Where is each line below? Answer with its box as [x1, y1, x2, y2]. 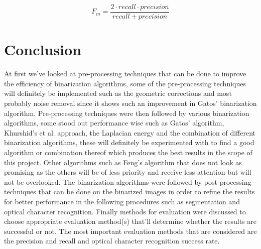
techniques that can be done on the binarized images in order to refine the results [4, 186, 255, 197]
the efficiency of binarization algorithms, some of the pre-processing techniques [4, 78, 246, 88]
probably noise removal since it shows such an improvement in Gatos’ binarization [4, 97, 257, 108]
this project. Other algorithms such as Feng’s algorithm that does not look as [4, 157, 242, 167]
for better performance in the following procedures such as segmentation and [4, 196, 240, 206]
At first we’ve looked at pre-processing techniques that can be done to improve [4, 68, 246, 79]
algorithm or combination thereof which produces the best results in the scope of [4, 147, 252, 157]
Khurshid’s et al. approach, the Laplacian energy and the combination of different [4, 127, 256, 138]
